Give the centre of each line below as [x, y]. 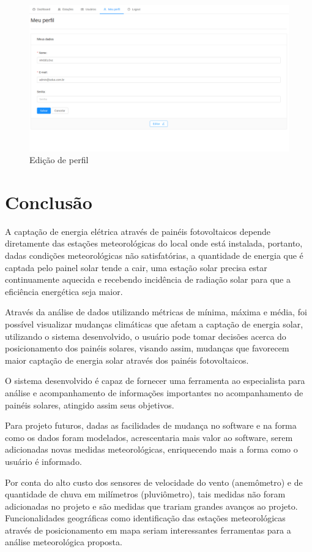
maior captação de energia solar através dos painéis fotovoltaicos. [127, 360]
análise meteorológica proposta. [64, 542]
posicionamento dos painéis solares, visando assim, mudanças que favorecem [147, 348]
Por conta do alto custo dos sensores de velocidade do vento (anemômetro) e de [154, 482]
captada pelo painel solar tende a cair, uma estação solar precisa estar [136, 267]
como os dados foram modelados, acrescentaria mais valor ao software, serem [149, 437]
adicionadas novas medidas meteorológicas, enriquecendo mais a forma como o [151, 449]
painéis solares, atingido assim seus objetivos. [90, 404]
